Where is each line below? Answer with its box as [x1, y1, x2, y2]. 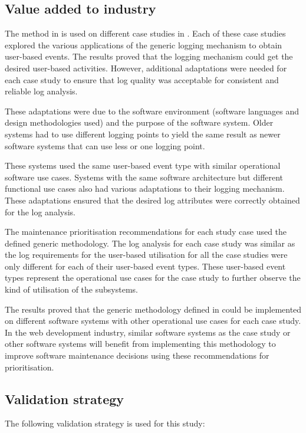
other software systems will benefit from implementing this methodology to [5, 337, 276, 350]
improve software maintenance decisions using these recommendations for [5, 349, 269, 362]
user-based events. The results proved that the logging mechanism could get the [5, 50, 293, 63]
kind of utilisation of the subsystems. [5, 283, 138, 296]
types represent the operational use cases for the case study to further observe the [5, 271, 301, 284]
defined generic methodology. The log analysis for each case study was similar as [5, 237, 295, 249]
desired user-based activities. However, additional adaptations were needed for [5, 61, 287, 74]
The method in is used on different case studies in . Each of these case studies [5, 27, 286, 40]
